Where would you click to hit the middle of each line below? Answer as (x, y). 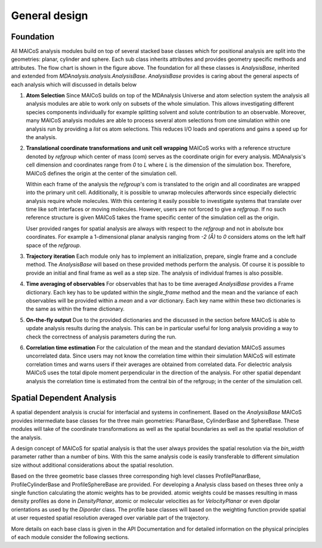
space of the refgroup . (54, 245)
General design (50, 16)
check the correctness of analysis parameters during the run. (101, 337)
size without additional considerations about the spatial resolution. (92, 465)
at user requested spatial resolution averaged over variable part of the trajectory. (110, 518)
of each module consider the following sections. (70, 537)
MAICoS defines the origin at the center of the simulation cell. (102, 173)
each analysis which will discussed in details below (74, 84)
